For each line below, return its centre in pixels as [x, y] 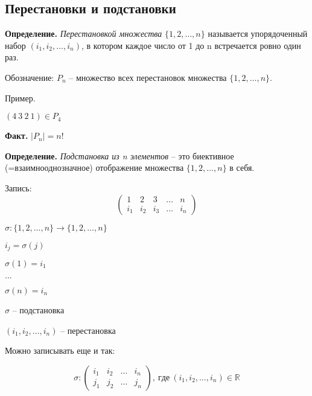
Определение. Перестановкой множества [84, 34]
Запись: [18, 187]
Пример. [20, 97]
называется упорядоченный [258, 34]
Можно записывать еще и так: [60, 350]
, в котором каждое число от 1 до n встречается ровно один [191, 45]
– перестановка [88, 330]
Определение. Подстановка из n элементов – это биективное [119, 155]
